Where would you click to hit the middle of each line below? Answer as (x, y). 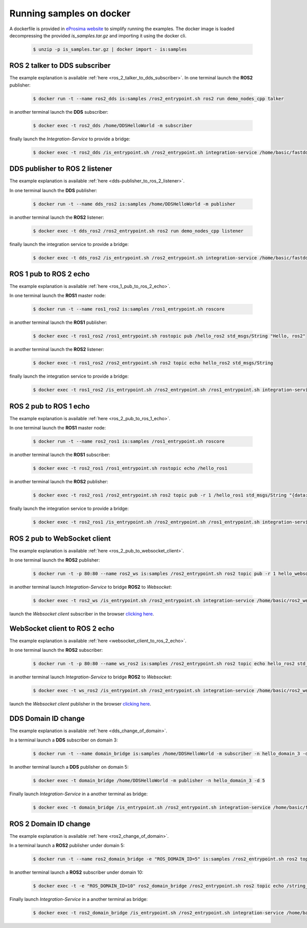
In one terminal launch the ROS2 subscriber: (56, 650)
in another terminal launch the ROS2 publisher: (59, 482)
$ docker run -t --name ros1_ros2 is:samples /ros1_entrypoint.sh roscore (129, 309)
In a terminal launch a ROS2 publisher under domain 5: (67, 845)
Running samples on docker (70, 13)
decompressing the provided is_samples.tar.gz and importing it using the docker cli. (98, 35)
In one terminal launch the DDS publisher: (53, 190)
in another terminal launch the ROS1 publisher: (58, 322)
